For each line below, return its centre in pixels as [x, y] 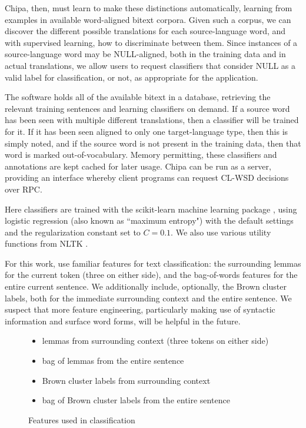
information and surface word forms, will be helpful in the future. [123, 321]
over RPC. [24, 189]
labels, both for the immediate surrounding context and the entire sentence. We [148, 298]
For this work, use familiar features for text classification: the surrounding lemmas [153, 263]
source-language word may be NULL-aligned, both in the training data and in [145, 54]
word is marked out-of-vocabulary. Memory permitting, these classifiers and [141, 155]
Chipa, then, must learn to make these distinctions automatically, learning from [149, 8]
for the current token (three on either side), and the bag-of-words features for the [151, 275]
